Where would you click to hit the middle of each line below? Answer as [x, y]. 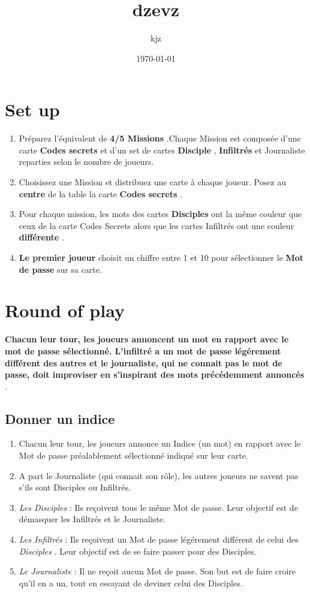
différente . [41, 237]
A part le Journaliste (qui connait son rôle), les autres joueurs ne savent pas [159, 475]
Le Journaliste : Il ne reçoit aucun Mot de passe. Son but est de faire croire [157, 571]
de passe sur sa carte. [60, 269]
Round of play [65, 310]
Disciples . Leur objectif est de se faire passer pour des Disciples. [138, 551]
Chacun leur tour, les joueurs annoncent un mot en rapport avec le [147, 339]
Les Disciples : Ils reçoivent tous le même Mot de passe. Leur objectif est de [158, 507]
